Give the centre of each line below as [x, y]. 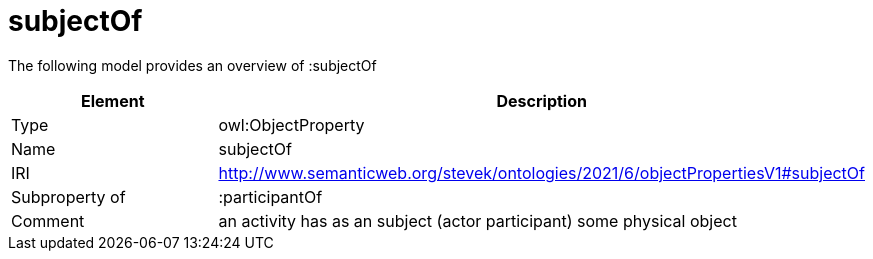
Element [112, 100]
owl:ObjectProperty [291, 124]
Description [541, 100]
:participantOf [270, 196]
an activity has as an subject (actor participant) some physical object [477, 220]
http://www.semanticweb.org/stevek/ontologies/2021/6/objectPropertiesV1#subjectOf [541, 172]
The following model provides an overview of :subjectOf [192, 65]
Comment [48, 220]
